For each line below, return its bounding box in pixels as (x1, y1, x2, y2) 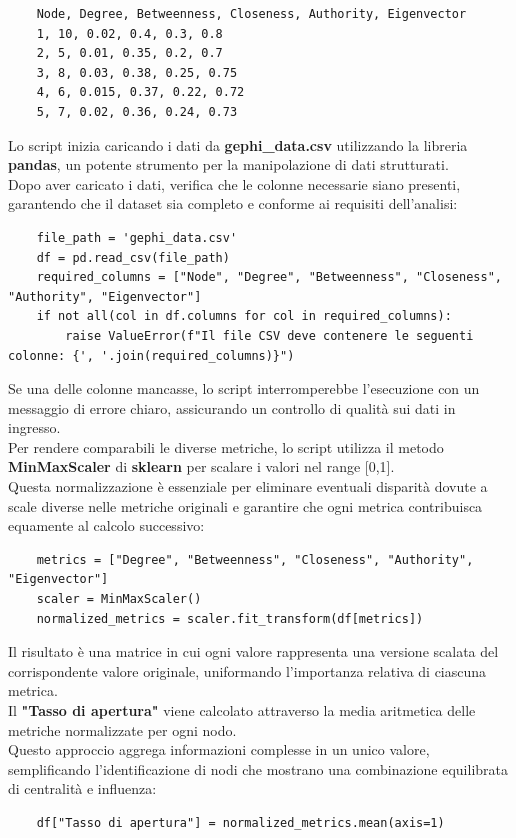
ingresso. (8, 417, 61, 438)
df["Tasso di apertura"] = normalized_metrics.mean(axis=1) (36, 815, 445, 830)
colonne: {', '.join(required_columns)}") (8, 348, 295, 363)
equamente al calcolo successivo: (8, 515, 205, 536)
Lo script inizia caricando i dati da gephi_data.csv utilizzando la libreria (8, 134, 468, 155)
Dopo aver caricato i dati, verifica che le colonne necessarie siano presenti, (8, 173, 461, 194)
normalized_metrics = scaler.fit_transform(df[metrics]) (36, 611, 424, 626)
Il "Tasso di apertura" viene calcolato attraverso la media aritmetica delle (8, 700, 476, 720)
